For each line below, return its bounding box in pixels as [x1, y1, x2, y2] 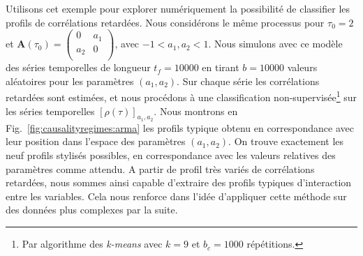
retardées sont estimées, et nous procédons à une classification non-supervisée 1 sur [6, 88, 357, 105]
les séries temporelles [6, 103, 95, 118]
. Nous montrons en [154, 103, 238, 118]
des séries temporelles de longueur [6, 60, 151, 75]
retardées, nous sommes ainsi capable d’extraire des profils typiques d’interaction [6, 175, 352, 190]
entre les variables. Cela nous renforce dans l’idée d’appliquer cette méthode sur [6, 188, 347, 203]
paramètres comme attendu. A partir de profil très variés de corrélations [6, 161, 315, 176]
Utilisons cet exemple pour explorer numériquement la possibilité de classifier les [6, 1, 350, 15]
